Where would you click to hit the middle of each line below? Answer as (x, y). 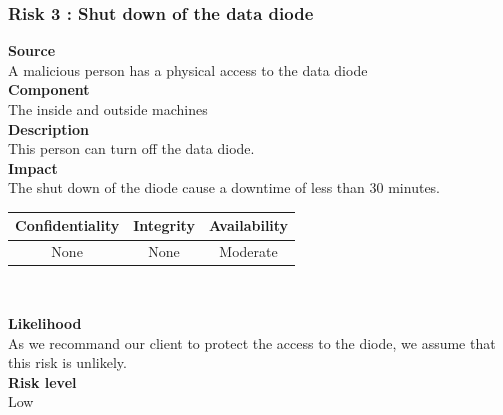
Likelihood (45, 323)
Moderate (248, 251)
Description (49, 128)
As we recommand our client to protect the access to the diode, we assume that (252, 342)
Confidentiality (67, 225)
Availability (248, 225)
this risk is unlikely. (67, 362)
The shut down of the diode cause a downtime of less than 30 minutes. (224, 187)
